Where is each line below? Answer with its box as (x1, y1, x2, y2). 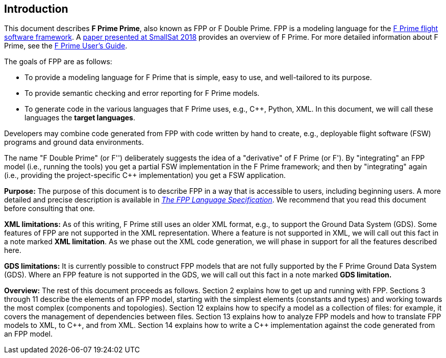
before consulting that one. (4, 204, 95, 213)
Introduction (4, 3, 68, 15)
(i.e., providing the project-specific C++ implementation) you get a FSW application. (4, 171, 286, 180)
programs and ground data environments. (4, 138, 144, 147)
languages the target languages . (24, 113, 136, 122)
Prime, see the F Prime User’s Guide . (4, 41, 128, 50)
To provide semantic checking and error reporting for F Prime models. (24, 89, 260, 98)
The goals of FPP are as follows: (4, 57, 112, 66)
